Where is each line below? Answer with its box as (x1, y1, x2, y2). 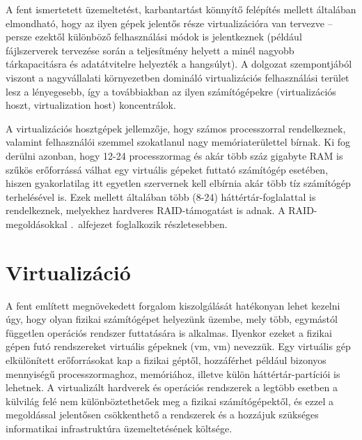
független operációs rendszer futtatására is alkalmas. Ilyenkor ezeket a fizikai (6, 325, 332, 340)
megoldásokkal (6, 216, 68, 231)
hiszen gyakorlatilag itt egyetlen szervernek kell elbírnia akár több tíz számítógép (6, 176, 351, 190)
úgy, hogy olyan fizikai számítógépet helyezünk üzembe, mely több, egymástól (6, 312, 338, 326)
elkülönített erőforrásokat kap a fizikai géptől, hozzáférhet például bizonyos (6, 353, 326, 367)
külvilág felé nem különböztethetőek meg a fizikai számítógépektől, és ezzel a (6, 393, 334, 408)
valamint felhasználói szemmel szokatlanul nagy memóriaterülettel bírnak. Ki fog (6, 135, 351, 149)
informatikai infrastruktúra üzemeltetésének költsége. (6, 420, 233, 435)
